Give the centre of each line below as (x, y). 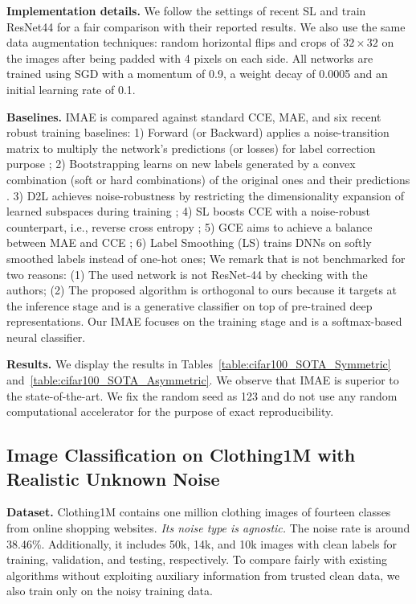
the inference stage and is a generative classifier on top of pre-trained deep (190, 305)
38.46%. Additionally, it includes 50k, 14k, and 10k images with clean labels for (202, 543)
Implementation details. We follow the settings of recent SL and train (186, 10)
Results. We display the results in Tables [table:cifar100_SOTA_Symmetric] (199, 364)
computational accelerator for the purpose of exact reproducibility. (170, 411)
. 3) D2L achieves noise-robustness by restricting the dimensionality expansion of (205, 195)
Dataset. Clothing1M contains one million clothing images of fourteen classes (199, 512)
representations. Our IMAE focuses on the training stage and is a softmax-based (204, 321)
